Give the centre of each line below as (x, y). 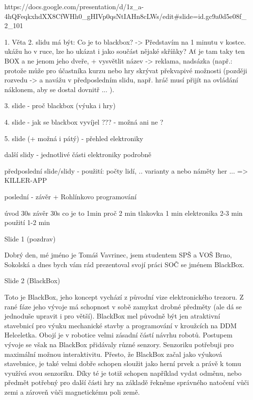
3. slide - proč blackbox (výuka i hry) (60, 105)
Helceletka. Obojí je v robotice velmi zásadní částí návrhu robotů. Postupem (118, 335)
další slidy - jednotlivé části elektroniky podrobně (78, 154)
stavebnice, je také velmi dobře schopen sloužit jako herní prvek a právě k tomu (123, 363)
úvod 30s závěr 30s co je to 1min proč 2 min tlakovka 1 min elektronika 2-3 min (124, 213)
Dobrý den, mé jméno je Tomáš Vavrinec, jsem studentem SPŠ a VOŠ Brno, (118, 255)
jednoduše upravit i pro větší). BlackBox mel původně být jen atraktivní (112, 316)
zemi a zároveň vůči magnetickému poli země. (72, 392)
